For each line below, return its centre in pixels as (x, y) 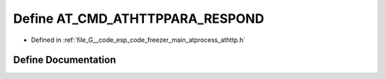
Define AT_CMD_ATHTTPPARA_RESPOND (139, 19)
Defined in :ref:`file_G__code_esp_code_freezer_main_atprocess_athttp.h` (138, 40)
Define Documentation (65, 60)
